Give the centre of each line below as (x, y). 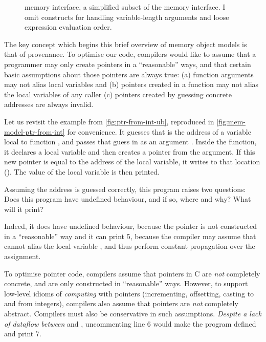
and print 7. (23, 334)
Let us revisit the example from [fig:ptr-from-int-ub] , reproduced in (109, 121)
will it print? (24, 209)
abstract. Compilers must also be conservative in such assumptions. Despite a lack (133, 314)
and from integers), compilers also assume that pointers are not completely (121, 303)
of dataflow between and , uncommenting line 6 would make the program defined (130, 323)
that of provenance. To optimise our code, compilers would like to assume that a (130, 54)
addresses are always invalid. (49, 104)
